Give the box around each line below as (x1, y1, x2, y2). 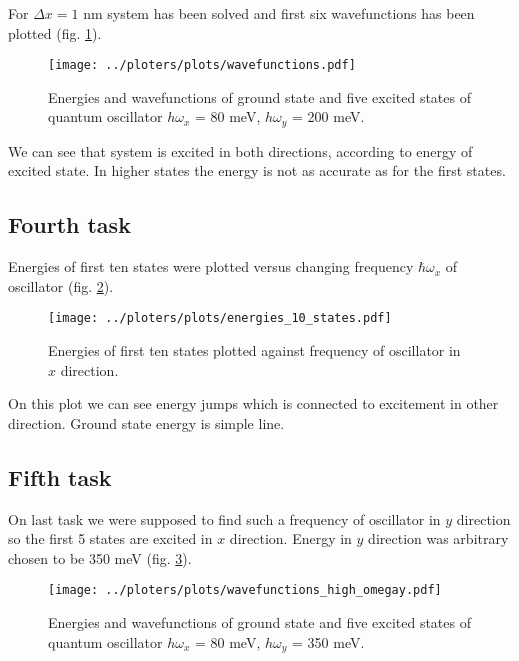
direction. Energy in (229, 528, 352, 549)
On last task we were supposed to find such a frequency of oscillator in (8, 508, 441, 529)
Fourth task (8, 209, 131, 240)
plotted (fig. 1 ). (8, 22, 102, 43)
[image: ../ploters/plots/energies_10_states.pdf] (48, 311, 392, 326)
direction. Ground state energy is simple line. (8, 412, 285, 433)
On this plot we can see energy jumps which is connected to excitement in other (8, 393, 499, 414)
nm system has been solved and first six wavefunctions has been (83, 3, 475, 23)
